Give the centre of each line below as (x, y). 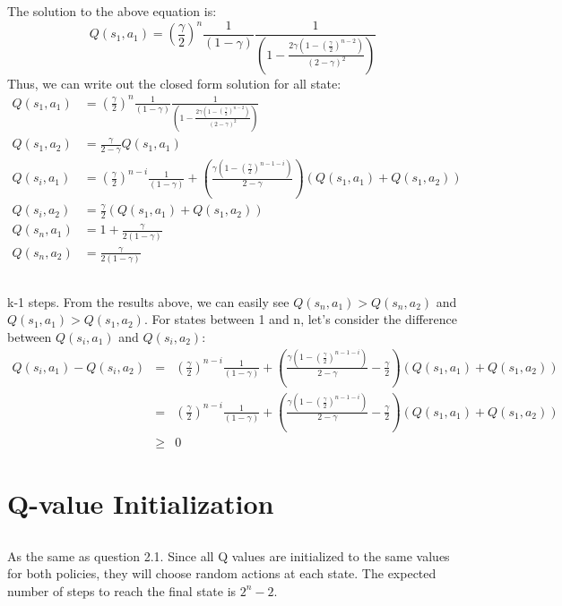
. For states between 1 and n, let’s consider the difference (300, 319)
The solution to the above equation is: (112, 11)
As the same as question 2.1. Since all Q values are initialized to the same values (229, 555)
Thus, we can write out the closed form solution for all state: (174, 83)
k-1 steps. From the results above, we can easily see (148, 301)
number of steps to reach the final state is (122, 590)
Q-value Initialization (141, 504)
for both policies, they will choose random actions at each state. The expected (222, 573)
